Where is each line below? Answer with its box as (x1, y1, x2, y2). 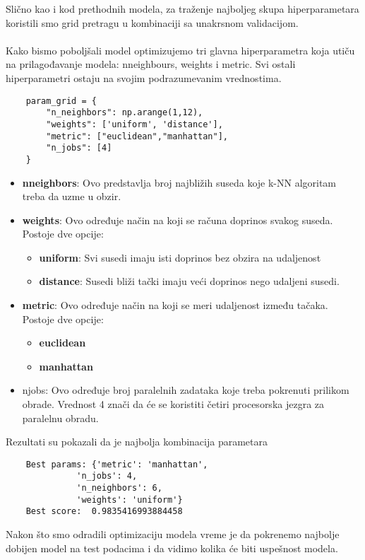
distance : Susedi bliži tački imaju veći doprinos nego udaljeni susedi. (39, 274, 340, 288)
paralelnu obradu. (22, 410, 99, 425)
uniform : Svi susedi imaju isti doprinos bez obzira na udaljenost (39, 250, 321, 264)
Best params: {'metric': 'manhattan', (25, 459, 208, 469)
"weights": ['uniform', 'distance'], (46, 119, 223, 129)
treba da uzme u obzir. (22, 189, 121, 204)
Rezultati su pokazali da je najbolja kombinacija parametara (6, 434, 268, 449)
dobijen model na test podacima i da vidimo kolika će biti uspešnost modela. (6, 540, 338, 555)
